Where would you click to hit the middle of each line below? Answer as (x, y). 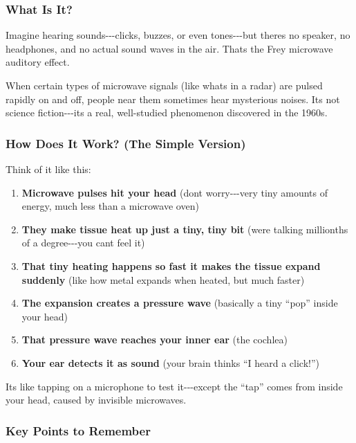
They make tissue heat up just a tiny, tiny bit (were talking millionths (185, 229)
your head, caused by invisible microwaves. (96, 400)
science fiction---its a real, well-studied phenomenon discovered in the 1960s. (167, 112)
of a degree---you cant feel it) (83, 243)
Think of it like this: (48, 169)
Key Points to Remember (78, 430)
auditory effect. (38, 62)
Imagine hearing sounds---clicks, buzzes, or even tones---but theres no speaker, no (178, 35)
